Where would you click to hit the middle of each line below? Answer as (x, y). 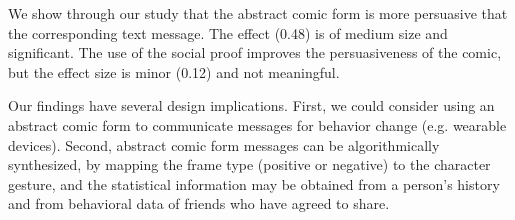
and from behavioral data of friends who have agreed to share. (199, 203)
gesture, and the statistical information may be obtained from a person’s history (254, 183)
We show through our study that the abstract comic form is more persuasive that (258, 13)
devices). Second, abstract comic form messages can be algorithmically (224, 144)
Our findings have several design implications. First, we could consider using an (251, 105)
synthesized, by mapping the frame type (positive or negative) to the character (249, 164)
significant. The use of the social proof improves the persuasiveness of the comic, (255, 52)
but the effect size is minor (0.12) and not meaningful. (174, 71)
